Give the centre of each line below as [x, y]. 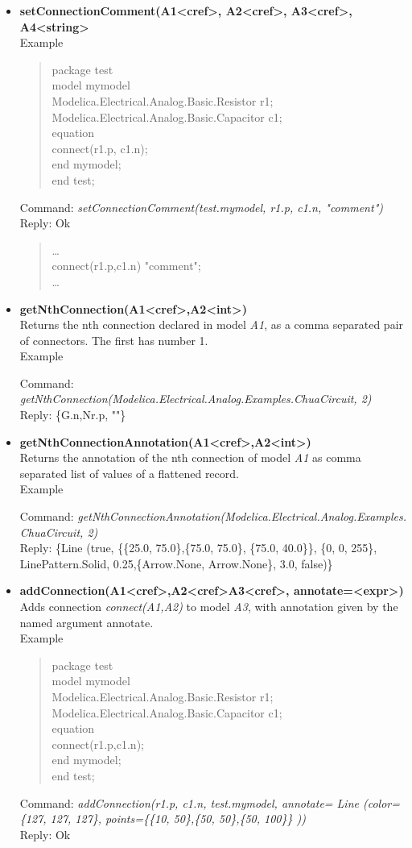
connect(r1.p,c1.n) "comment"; [126, 266]
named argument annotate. [87, 622]
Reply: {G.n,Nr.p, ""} [73, 415]
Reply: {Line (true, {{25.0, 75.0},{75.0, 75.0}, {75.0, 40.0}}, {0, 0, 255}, [198, 548]
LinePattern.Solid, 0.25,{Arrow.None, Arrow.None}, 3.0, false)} [176, 563]
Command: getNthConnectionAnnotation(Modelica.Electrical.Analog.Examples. [213, 516]
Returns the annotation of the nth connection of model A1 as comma [190, 457]
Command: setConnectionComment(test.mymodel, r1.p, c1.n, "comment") [201, 207]
